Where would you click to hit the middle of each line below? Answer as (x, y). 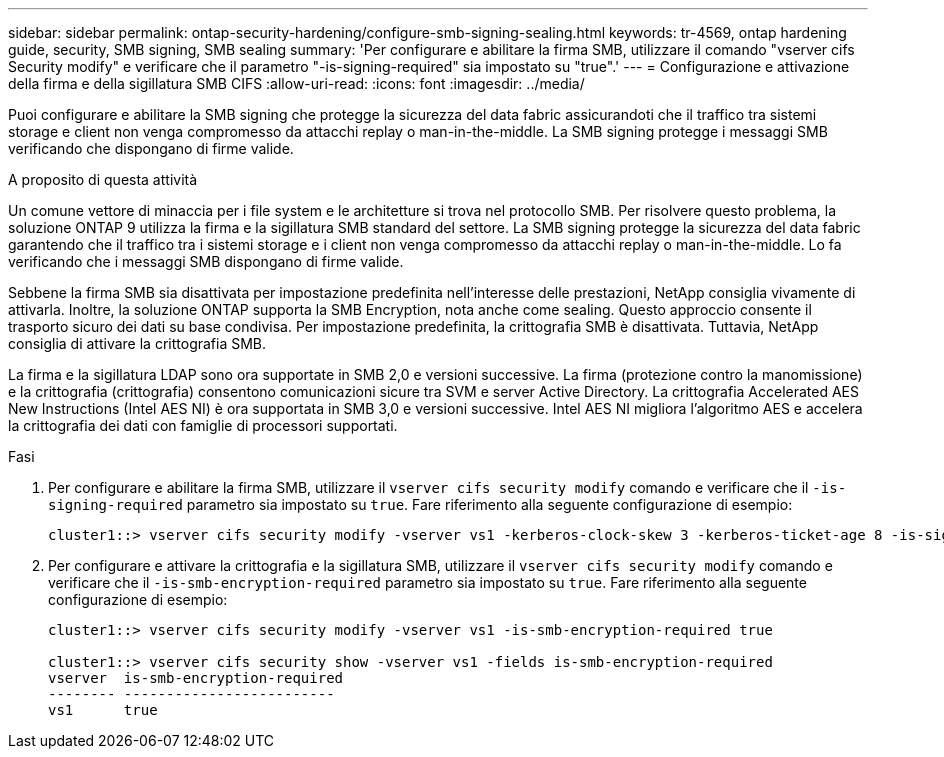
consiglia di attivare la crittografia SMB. (137, 343)
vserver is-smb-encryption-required (196, 678)
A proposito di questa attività (103, 179)
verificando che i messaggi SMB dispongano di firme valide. (206, 261)
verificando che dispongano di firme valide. (151, 148)
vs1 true (103, 710)
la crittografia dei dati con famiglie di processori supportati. (203, 425)
